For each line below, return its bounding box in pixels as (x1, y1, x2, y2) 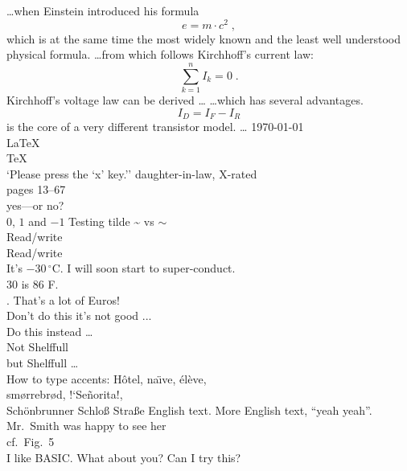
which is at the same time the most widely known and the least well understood (6, 30, 401, 47)
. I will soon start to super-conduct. (60, 260, 236, 276)
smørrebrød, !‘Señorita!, (6, 386, 123, 403)
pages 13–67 (6, 181, 66, 198)
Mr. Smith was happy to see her (6, 417, 166, 434)
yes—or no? (6, 197, 64, 213)
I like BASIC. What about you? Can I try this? (6, 448, 241, 465)
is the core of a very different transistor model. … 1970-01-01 (6, 118, 304, 135)
